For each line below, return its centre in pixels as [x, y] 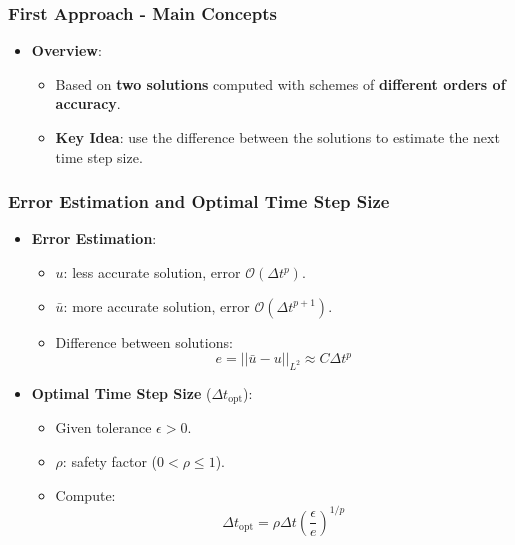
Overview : [66, 50]
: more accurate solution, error [156, 305]
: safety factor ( [110, 461]
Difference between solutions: [144, 341]
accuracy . [88, 103]
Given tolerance [103, 427]
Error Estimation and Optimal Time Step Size [199, 201]
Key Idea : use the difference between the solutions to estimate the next [277, 137]
